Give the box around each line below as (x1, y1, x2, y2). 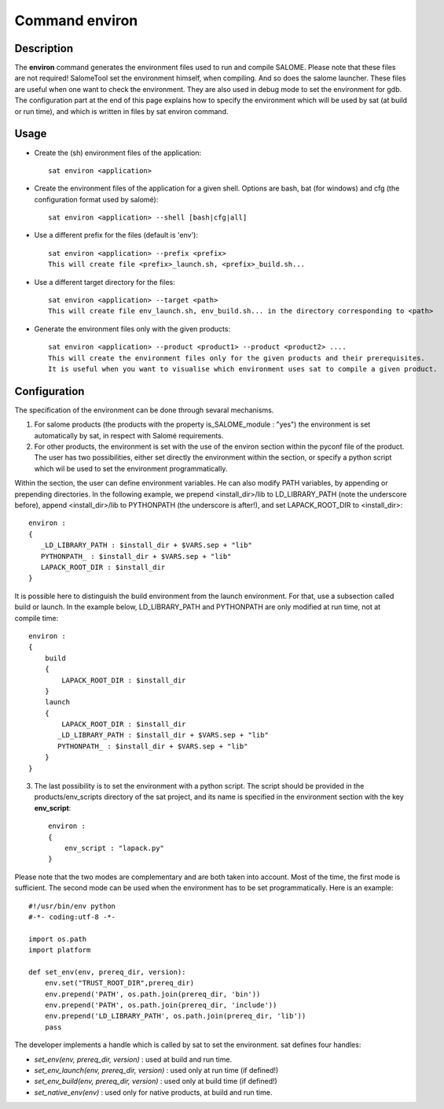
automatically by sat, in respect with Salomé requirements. (34, 431, 224, 440)
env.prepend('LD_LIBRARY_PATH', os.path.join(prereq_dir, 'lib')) (44, 1011, 306, 1021)
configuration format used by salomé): (34, 194, 159, 204)
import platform (28, 945, 91, 955)
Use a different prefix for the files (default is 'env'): (34, 231, 198, 240)
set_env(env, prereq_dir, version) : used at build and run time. (34, 1055, 232, 1064)
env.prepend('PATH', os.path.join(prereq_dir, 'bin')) (44, 989, 261, 999)
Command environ (14, 12, 138, 29)
